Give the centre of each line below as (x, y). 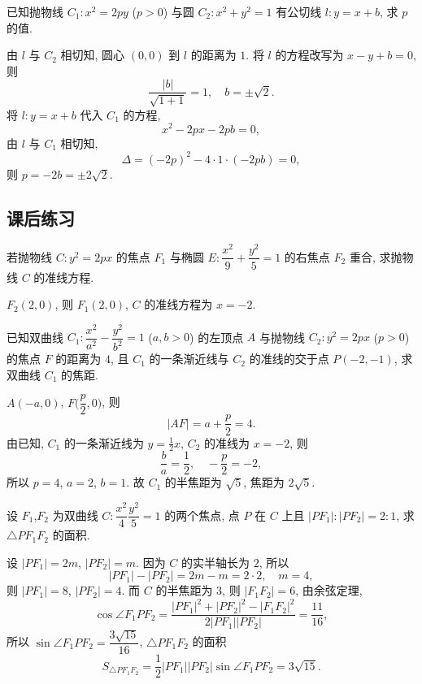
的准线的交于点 (289, 359)
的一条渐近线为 (104, 442)
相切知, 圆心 (93, 55)
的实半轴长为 (216, 562)
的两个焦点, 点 (202, 515)
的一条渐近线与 (189, 359)
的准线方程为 (178, 304)
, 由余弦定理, (329, 590)
